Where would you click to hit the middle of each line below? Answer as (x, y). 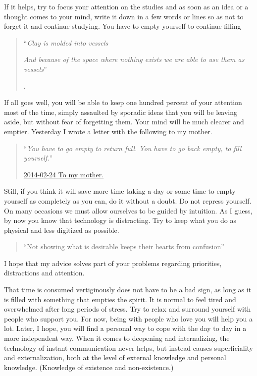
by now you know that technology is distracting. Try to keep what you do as (120, 220)
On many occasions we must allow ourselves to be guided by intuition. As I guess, (128, 210)
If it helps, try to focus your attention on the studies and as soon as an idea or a (126, 6)
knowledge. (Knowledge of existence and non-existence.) (89, 367)
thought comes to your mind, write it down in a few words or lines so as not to (124, 16)
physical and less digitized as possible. (62, 230)
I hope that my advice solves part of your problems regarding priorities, (113, 263)
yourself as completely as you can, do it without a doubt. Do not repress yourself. (128, 200)
